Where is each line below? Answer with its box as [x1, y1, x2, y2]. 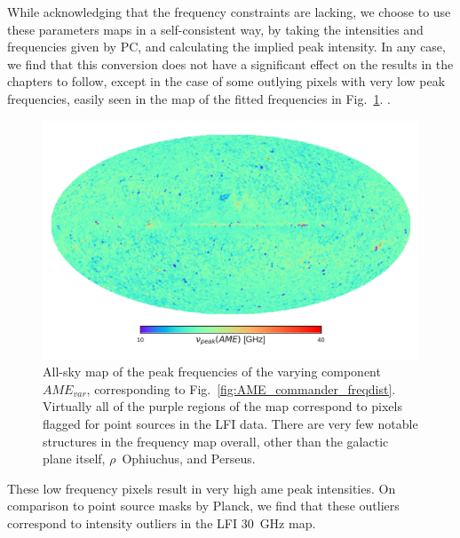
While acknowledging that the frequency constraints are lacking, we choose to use [7, 3, 451, 20]
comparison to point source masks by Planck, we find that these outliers [7, 496, 400, 515]
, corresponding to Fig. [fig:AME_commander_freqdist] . [86, 379, 396, 398]
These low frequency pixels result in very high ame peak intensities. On [7, 479, 396, 497]
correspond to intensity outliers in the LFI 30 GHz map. [7, 514, 316, 533]
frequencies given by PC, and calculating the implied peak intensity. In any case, [7, 37, 446, 56]
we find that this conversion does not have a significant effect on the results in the [7, 54, 454, 73]
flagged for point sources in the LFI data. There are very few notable [43, 415, 418, 433]
